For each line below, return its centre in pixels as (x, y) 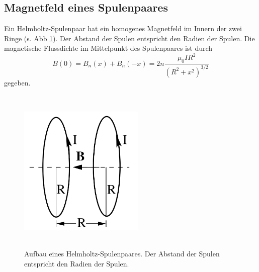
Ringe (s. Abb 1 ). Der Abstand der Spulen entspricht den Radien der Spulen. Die (129, 38)
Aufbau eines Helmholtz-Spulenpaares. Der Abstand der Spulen (122, 254)
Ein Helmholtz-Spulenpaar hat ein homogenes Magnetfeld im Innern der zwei (123, 28)
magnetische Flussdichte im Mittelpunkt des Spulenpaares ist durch (108, 48)
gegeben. (17, 82)
